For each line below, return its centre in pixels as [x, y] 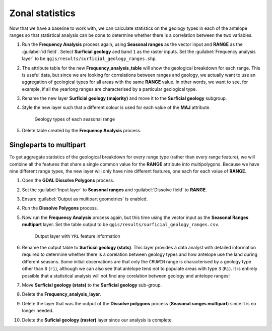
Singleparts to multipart [48, 145]
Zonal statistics [42, 13]
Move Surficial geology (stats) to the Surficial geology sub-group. [92, 285]
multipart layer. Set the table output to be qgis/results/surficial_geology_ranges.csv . [121, 225]
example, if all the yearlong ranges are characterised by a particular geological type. [110, 89]
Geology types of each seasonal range [75, 119]
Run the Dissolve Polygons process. [60, 208]
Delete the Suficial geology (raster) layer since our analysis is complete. [97, 320]
